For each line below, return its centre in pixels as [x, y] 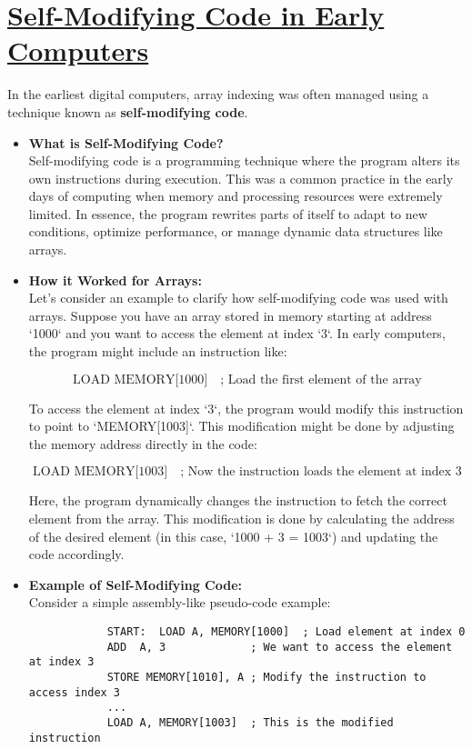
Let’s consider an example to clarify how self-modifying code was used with [238, 298]
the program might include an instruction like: [158, 351]
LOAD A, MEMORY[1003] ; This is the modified [250, 722]
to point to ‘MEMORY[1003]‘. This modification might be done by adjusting [241, 426]
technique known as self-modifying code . [128, 111]
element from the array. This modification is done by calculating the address [241, 518]
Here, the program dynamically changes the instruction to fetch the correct [238, 500]
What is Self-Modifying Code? [126, 142]
